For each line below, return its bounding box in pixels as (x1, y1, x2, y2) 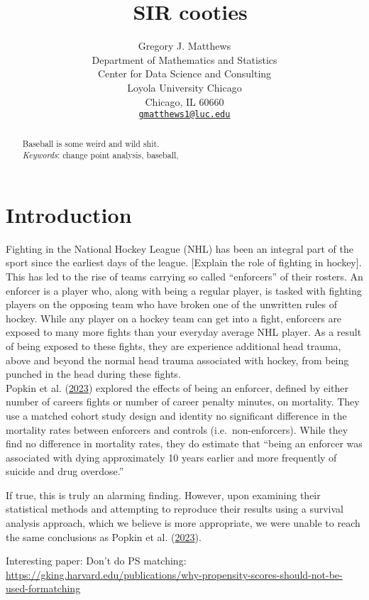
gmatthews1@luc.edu (138, 109, 231, 120)
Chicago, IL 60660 (145, 94, 224, 109)
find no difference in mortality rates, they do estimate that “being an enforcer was (6, 436, 363, 451)
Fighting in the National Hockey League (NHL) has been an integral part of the (6, 241, 353, 256)
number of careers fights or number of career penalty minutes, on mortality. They (6, 394, 360, 409)
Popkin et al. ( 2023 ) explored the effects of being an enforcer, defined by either (6, 380, 349, 395)
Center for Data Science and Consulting (97, 66, 272, 81)
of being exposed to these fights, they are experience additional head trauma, (6, 338, 341, 353)
